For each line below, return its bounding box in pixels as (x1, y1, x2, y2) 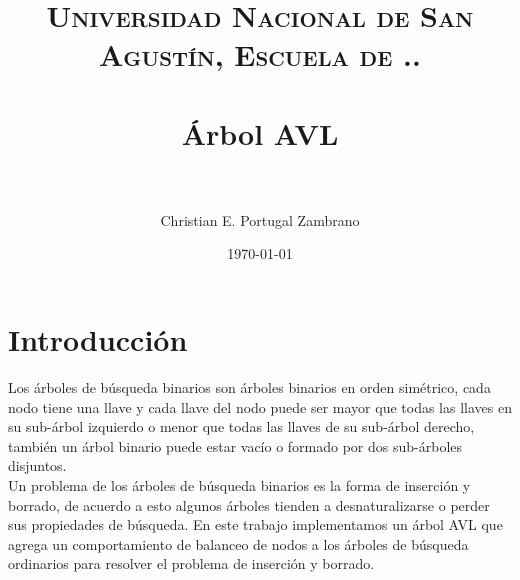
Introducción (8, 319, 188, 360)
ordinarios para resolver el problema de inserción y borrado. (8, 553, 375, 574)
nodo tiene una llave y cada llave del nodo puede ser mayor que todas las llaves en (8, 396, 512, 417)
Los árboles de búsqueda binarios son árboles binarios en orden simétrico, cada (8, 377, 491, 397)
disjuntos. (8, 455, 67, 476)
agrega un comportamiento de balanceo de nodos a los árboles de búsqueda (8, 533, 469, 554)
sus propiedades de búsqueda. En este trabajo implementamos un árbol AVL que (8, 514, 503, 535)
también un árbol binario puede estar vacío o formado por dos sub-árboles (8, 435, 463, 456)
